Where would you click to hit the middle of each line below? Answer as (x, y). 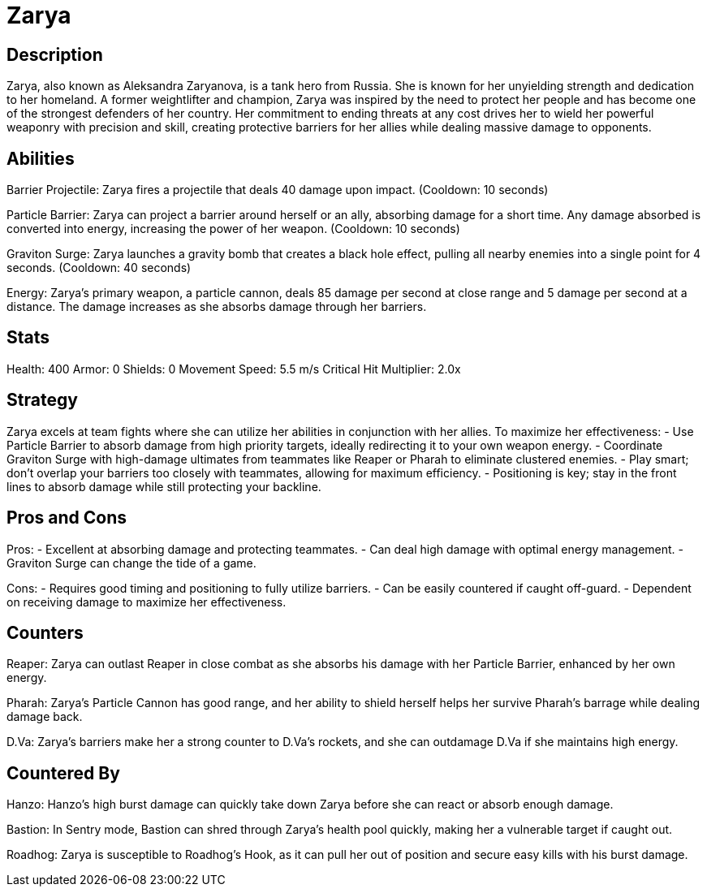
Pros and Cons (67, 518)
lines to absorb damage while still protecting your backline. (164, 486)
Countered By (63, 773)
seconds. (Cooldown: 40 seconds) (99, 268)
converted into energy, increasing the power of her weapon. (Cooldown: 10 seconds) (233, 229)
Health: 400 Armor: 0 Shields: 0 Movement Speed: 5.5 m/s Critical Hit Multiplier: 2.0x (234, 369)
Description (55, 54)
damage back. (45, 717)
